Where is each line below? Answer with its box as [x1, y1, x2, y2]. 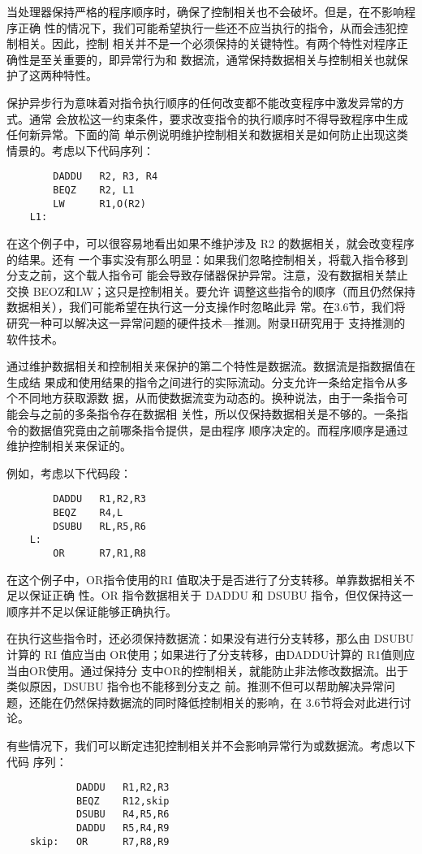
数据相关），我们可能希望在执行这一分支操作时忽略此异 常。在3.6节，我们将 [6, 298, 406, 315]
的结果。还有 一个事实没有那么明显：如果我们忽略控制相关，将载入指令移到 [6, 250, 408, 267]
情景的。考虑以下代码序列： [6, 141, 154, 158]
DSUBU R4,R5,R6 [75, 808, 170, 821]
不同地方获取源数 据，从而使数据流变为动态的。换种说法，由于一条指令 [17, 389, 397, 406]
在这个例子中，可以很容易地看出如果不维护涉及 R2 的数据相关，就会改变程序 [6, 234, 415, 251]
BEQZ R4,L [53, 506, 123, 518]
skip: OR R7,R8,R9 [29, 835, 170, 847]
